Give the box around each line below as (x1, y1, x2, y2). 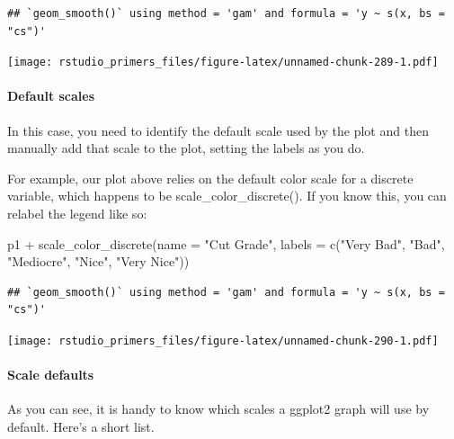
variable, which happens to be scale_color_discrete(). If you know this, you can (7, 186, 447, 205)
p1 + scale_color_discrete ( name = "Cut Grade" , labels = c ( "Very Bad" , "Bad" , (7, 234, 445, 253)
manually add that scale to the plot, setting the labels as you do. (7, 139, 365, 157)
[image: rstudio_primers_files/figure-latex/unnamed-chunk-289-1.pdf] (7, 56, 439, 69)
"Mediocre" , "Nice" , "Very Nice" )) (7, 252, 190, 271)
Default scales (7, 86, 95, 105)
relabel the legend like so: (7, 204, 147, 223)
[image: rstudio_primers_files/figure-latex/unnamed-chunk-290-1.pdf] (7, 334, 439, 347)
